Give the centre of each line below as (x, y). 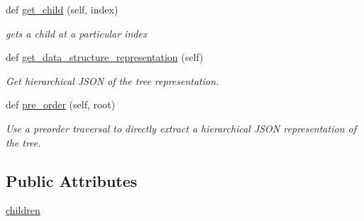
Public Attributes (72, 180)
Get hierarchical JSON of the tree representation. (112, 80)
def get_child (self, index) (62, 9)
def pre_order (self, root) (61, 104)
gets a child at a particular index (77, 33)
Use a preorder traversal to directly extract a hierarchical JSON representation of (181, 128)
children (23, 210)
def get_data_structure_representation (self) (105, 57)
